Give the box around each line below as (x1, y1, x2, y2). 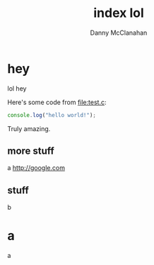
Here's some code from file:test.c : (7, 98, 107, 106)
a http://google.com (7, 164, 66, 172)
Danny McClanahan (90, 28, 148, 37)
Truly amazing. (7, 124, 51, 132)
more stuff (7, 145, 54, 157)
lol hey (7, 84, 27, 93)
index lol (93, 5, 144, 21)
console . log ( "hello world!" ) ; (7, 111, 97, 118)
